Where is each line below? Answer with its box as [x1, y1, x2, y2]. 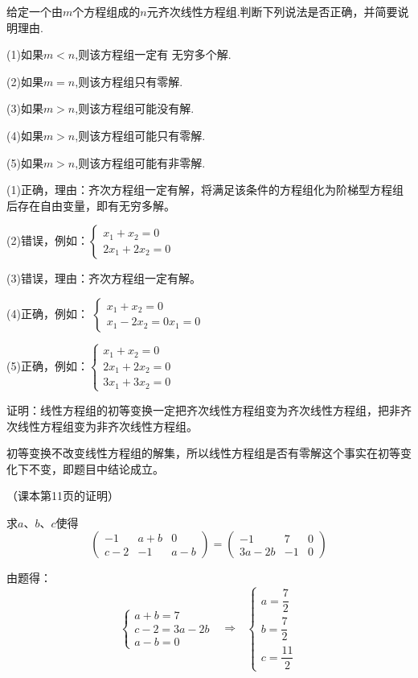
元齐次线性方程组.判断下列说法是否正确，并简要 [146, 3, 398, 19]
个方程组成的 [72, 3, 141, 19]
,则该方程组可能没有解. [75, 100, 195, 117]
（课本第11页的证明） [6, 487, 119, 504]
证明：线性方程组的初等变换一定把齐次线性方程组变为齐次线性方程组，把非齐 [6, 401, 412, 418]
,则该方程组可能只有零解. [75, 126, 206, 143]
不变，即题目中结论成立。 [28, 460, 164, 477]
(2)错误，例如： [6, 232, 88, 249]
